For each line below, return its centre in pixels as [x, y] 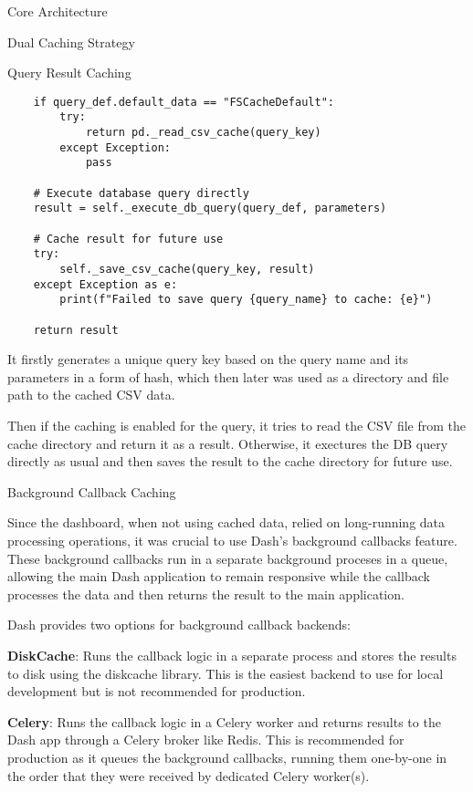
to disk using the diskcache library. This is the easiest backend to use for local [226, 673]
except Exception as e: [105, 284]
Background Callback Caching [92, 491]
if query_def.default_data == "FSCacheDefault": [184, 102]
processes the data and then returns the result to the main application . [206, 594]
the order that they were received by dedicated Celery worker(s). [189, 775]
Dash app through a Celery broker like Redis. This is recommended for [206, 740]
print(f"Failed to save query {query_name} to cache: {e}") [246, 300]
